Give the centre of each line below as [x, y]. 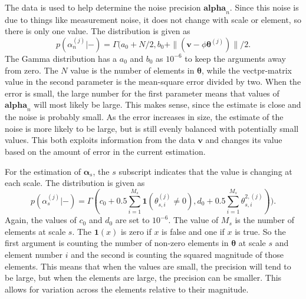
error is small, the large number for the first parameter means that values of [142, 93]
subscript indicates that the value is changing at [205, 171]
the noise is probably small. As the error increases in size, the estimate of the [144, 117]
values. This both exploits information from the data [100, 140]
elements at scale [35, 231]
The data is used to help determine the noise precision [103, 7]
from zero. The [32, 70]
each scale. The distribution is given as [75, 183]
